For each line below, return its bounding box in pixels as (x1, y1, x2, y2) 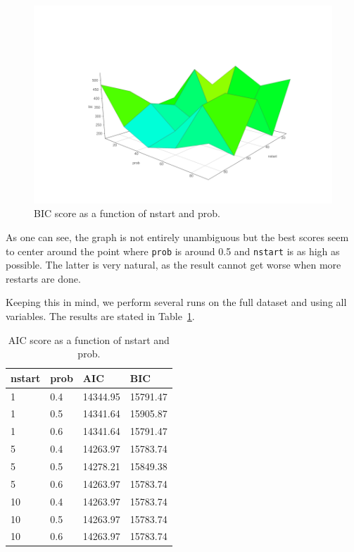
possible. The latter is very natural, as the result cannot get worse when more (6, 257, 341, 272)
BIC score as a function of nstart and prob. (34, 206, 220, 221)
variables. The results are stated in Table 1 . (6, 309, 195, 323)
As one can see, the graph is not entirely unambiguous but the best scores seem (6, 229, 349, 244)
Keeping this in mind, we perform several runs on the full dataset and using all (6, 295, 347, 309)
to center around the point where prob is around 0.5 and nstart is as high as (6, 243, 340, 258)
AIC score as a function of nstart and (8, 332, 170, 347)
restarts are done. (6, 271, 81, 286)
